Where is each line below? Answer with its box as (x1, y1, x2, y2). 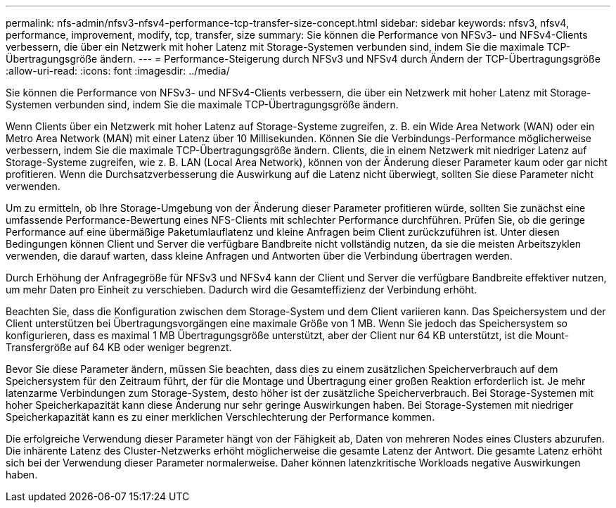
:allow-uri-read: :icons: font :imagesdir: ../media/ (6, 65, 230, 77)
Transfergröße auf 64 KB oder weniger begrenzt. (6, 341, 232, 353)
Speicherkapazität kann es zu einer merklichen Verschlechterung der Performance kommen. (6, 411, 435, 423)
